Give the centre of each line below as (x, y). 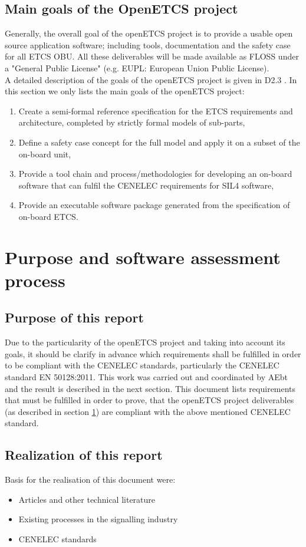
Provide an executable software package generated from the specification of (154, 205)
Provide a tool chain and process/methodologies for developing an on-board (155, 174)
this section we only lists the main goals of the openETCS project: (125, 91)
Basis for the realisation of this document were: (90, 480)
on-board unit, (45, 154)
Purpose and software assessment (143, 257)
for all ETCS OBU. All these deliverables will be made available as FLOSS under (152, 56)
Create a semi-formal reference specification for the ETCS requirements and (156, 111)
